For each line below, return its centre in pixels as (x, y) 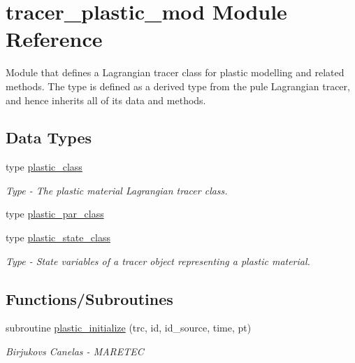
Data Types (49, 137)
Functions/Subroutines (89, 298)
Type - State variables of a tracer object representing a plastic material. (158, 261)
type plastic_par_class (55, 214)
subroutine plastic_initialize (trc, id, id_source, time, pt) (129, 328)
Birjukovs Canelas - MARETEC (75, 351)
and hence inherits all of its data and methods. (106, 100)
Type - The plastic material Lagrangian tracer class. (117, 190)
